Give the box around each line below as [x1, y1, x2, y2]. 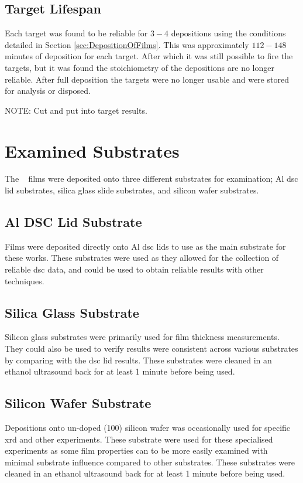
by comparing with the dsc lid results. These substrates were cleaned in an [5, 353, 272, 366]
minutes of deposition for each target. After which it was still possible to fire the [5, 50, 293, 62]
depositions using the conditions [171, 27, 286, 39]
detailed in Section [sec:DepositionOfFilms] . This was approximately [5, 38, 249, 50]
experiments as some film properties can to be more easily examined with [5, 444, 268, 457]
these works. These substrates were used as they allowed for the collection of [5, 251, 279, 264]
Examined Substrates [5, 138, 180, 162]
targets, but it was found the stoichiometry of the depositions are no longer [5, 61, 274, 73]
